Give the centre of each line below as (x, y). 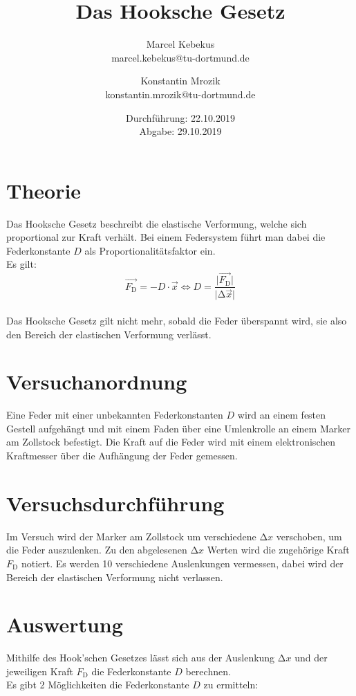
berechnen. (208, 671)
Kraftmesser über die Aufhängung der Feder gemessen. (122, 456)
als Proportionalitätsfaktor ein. (150, 250)
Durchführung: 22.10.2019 (180, 117)
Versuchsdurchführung (115, 503)
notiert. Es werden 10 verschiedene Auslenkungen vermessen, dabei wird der (182, 563)
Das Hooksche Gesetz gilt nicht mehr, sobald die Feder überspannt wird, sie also (177, 320)
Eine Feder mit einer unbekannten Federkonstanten (115, 415)
